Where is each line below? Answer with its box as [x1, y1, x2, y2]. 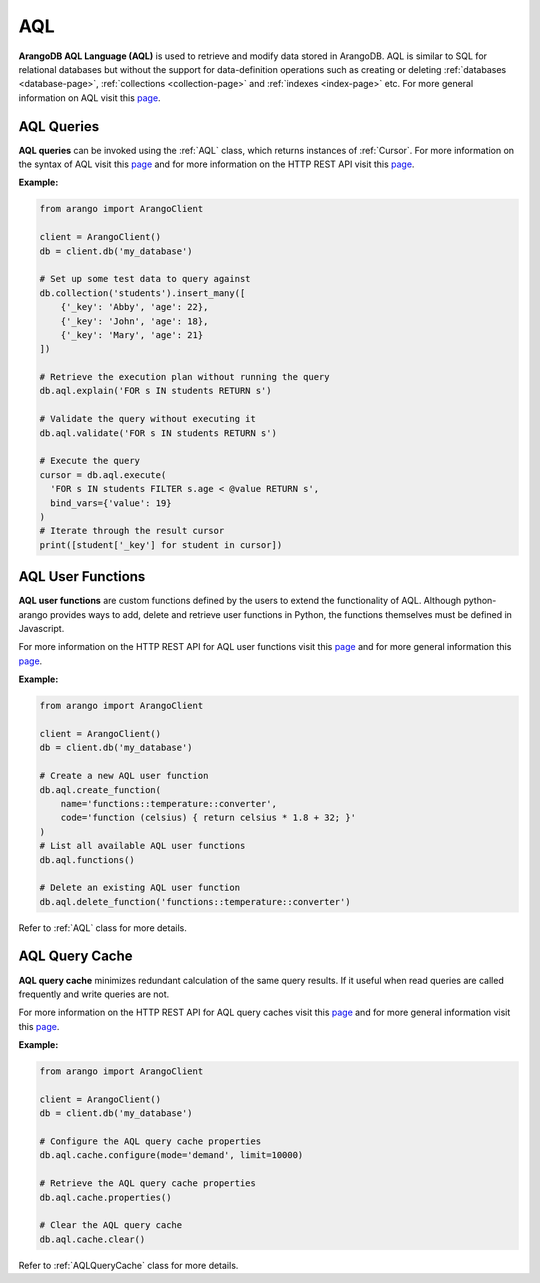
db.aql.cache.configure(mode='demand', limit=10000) [39, 1150, 304, 1161]
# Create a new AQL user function [39, 770, 209, 782]
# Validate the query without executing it [39, 413, 257, 425]
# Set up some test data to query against [39, 273, 251, 285]
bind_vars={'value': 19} [50, 497, 172, 509]
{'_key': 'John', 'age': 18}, [60, 315, 209, 327]
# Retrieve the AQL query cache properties [39, 1178, 257, 1189]
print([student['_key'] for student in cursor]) [39, 539, 283, 550]
